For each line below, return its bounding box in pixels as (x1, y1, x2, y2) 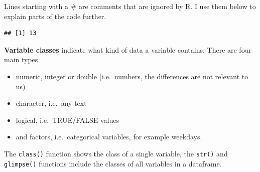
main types (4, 54, 38, 65)
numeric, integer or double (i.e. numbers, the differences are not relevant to (16, 71, 248, 81)
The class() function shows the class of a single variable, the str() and (4, 148, 228, 158)
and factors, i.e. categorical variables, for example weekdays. (16, 131, 202, 142)
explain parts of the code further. (4, 11, 106, 21)
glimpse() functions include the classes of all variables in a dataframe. (4, 158, 222, 168)
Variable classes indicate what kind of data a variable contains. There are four (4, 44, 251, 55)
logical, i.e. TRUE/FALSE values (16, 114, 119, 125)
